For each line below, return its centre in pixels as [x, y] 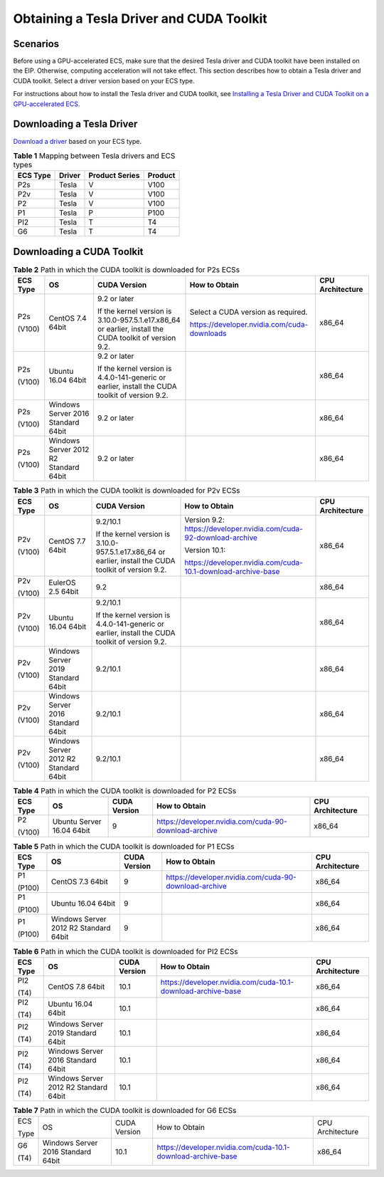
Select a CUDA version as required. [249, 312]
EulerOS [62, 582]
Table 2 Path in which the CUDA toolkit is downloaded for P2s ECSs [127, 270]
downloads [208, 333]
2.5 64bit [64, 591]
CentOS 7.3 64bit [79, 882]
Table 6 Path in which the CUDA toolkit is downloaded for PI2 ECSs [126, 951]
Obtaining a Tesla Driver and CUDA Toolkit [140, 19]
